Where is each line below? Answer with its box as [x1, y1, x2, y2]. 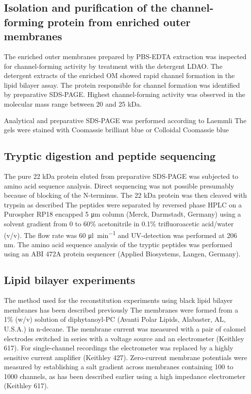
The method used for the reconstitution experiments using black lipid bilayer [4, 295, 233, 305]
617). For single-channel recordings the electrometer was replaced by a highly [4, 343, 234, 353]
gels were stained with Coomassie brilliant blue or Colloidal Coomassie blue [4, 125, 229, 135]
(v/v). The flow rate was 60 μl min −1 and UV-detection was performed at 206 [4, 228, 237, 240]
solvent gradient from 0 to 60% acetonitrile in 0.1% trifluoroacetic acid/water [4, 218, 234, 228]
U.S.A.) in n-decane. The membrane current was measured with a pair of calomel [4, 323, 246, 333]
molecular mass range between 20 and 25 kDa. [4, 98, 142, 109]
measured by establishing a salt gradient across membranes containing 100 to [4, 362, 234, 372]
